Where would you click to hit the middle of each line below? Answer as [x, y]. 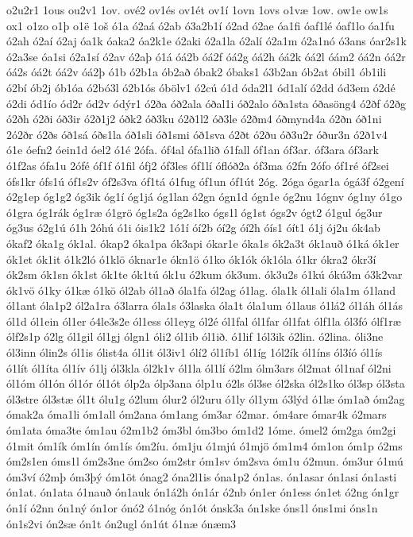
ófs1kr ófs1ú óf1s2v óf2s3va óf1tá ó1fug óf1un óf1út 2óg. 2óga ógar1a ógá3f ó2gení [205, 181]
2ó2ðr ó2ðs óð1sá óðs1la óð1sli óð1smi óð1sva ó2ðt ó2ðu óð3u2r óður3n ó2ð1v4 [197, 134]
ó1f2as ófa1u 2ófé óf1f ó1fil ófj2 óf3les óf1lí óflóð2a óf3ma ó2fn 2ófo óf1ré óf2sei [198, 165]
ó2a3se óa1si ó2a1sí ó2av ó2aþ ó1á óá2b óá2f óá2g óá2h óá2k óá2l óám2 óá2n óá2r [206, 56]
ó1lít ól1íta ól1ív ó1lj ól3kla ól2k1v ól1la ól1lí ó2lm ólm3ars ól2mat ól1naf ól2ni [199, 367]
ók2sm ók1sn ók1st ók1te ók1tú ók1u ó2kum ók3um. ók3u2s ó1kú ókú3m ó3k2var [205, 274]
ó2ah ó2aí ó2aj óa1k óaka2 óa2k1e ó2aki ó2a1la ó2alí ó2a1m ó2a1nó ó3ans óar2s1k [206, 41]
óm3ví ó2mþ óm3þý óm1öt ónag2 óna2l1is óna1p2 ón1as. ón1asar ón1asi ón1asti [202, 476]
